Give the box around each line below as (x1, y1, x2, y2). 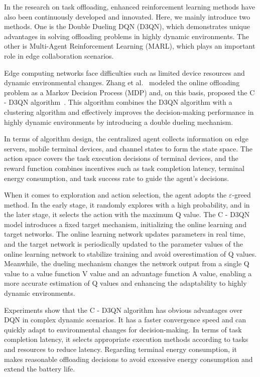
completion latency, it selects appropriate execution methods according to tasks (4, 334, 248, 344)
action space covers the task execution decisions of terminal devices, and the (4, 153, 238, 163)
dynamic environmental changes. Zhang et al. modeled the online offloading (4, 77, 240, 88)
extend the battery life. (4, 363, 75, 374)
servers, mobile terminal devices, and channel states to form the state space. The (4, 143, 252, 153)
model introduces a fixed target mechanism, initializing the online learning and (4, 219, 246, 229)
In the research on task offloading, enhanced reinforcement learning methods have (4, 2, 255, 12)
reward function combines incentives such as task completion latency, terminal (4, 162, 244, 173)
